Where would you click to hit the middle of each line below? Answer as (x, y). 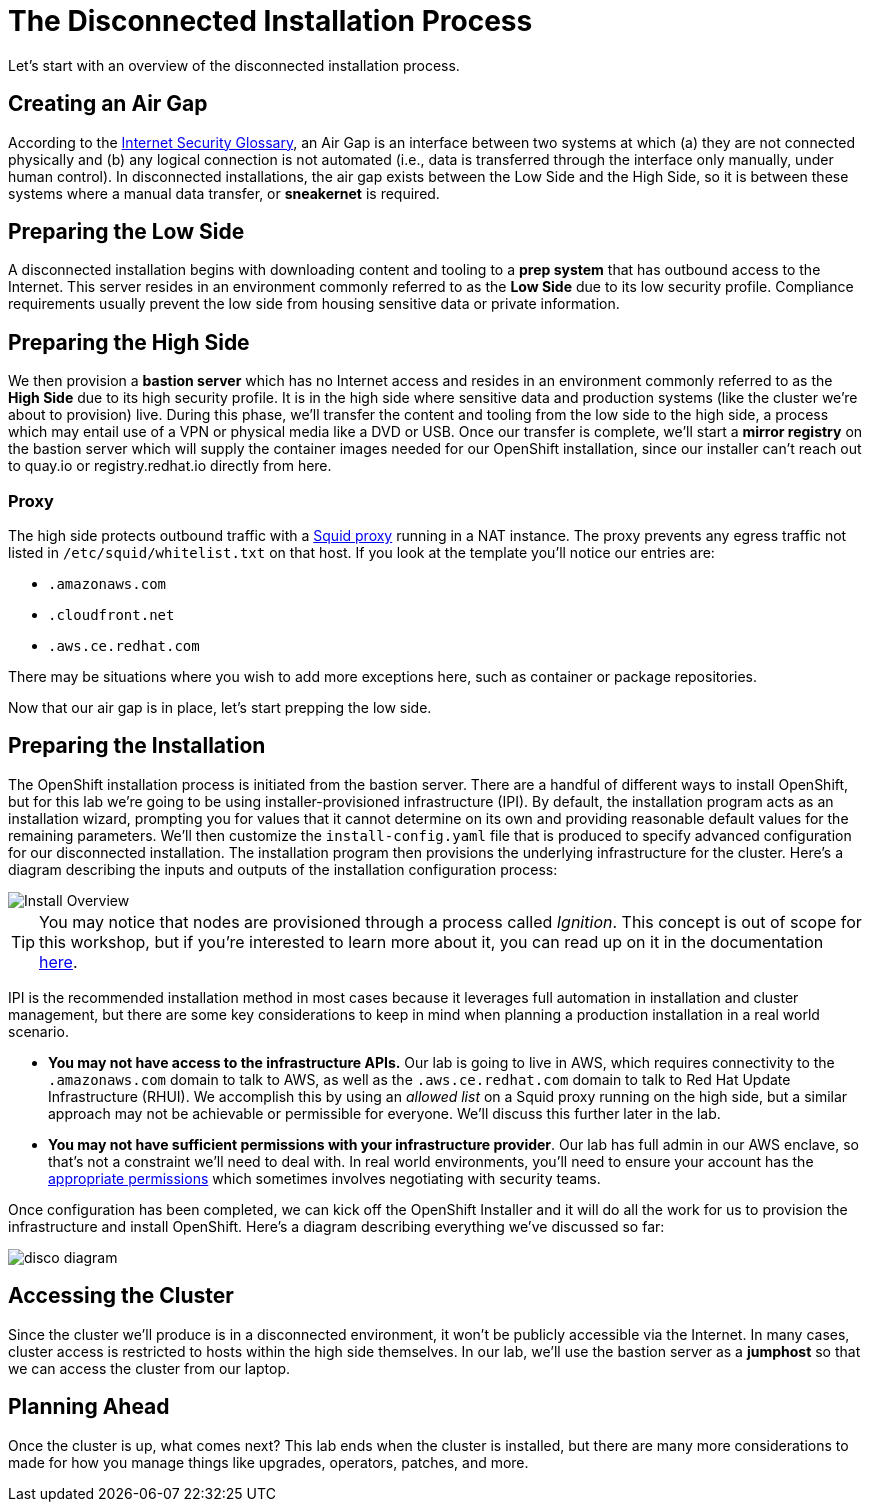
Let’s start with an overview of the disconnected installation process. (234, 65)
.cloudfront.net (111, 615)
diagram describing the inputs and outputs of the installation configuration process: (283, 869)
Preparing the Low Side (126, 232)
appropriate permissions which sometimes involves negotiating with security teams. (324, 1178)
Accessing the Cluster (121, 1296)
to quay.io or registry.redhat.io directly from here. (170, 466)
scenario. (38, 1031)
